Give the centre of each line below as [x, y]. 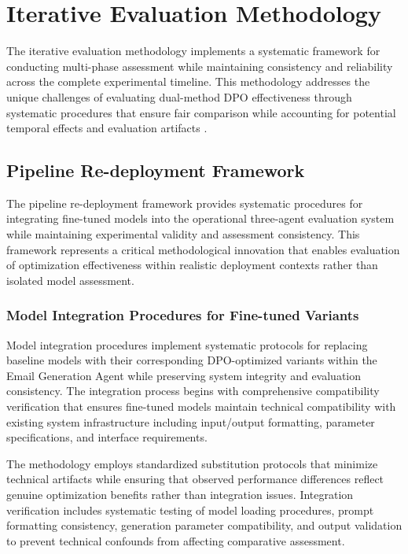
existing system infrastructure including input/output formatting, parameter [191, 421]
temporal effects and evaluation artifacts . [107, 128]
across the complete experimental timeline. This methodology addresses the [188, 81]
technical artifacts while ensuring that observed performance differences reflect [195, 479]
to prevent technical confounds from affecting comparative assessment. [176, 540]
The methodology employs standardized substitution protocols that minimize [192, 463]
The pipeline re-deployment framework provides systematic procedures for [185, 203]
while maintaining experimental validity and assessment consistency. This [183, 234]
